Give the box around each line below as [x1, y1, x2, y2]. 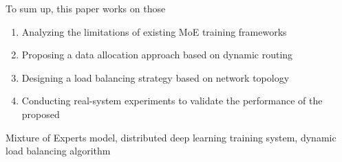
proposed [21, 106, 60, 121]
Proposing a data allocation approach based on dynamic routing [21, 47, 293, 62]
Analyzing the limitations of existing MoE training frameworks [21, 24, 287, 38]
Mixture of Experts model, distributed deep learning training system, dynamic [6, 130, 336, 144]
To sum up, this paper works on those [6, 1, 166, 15]
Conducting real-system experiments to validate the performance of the [21, 93, 323, 108]
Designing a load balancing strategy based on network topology [21, 70, 290, 84]
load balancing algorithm [6, 143, 111, 158]
